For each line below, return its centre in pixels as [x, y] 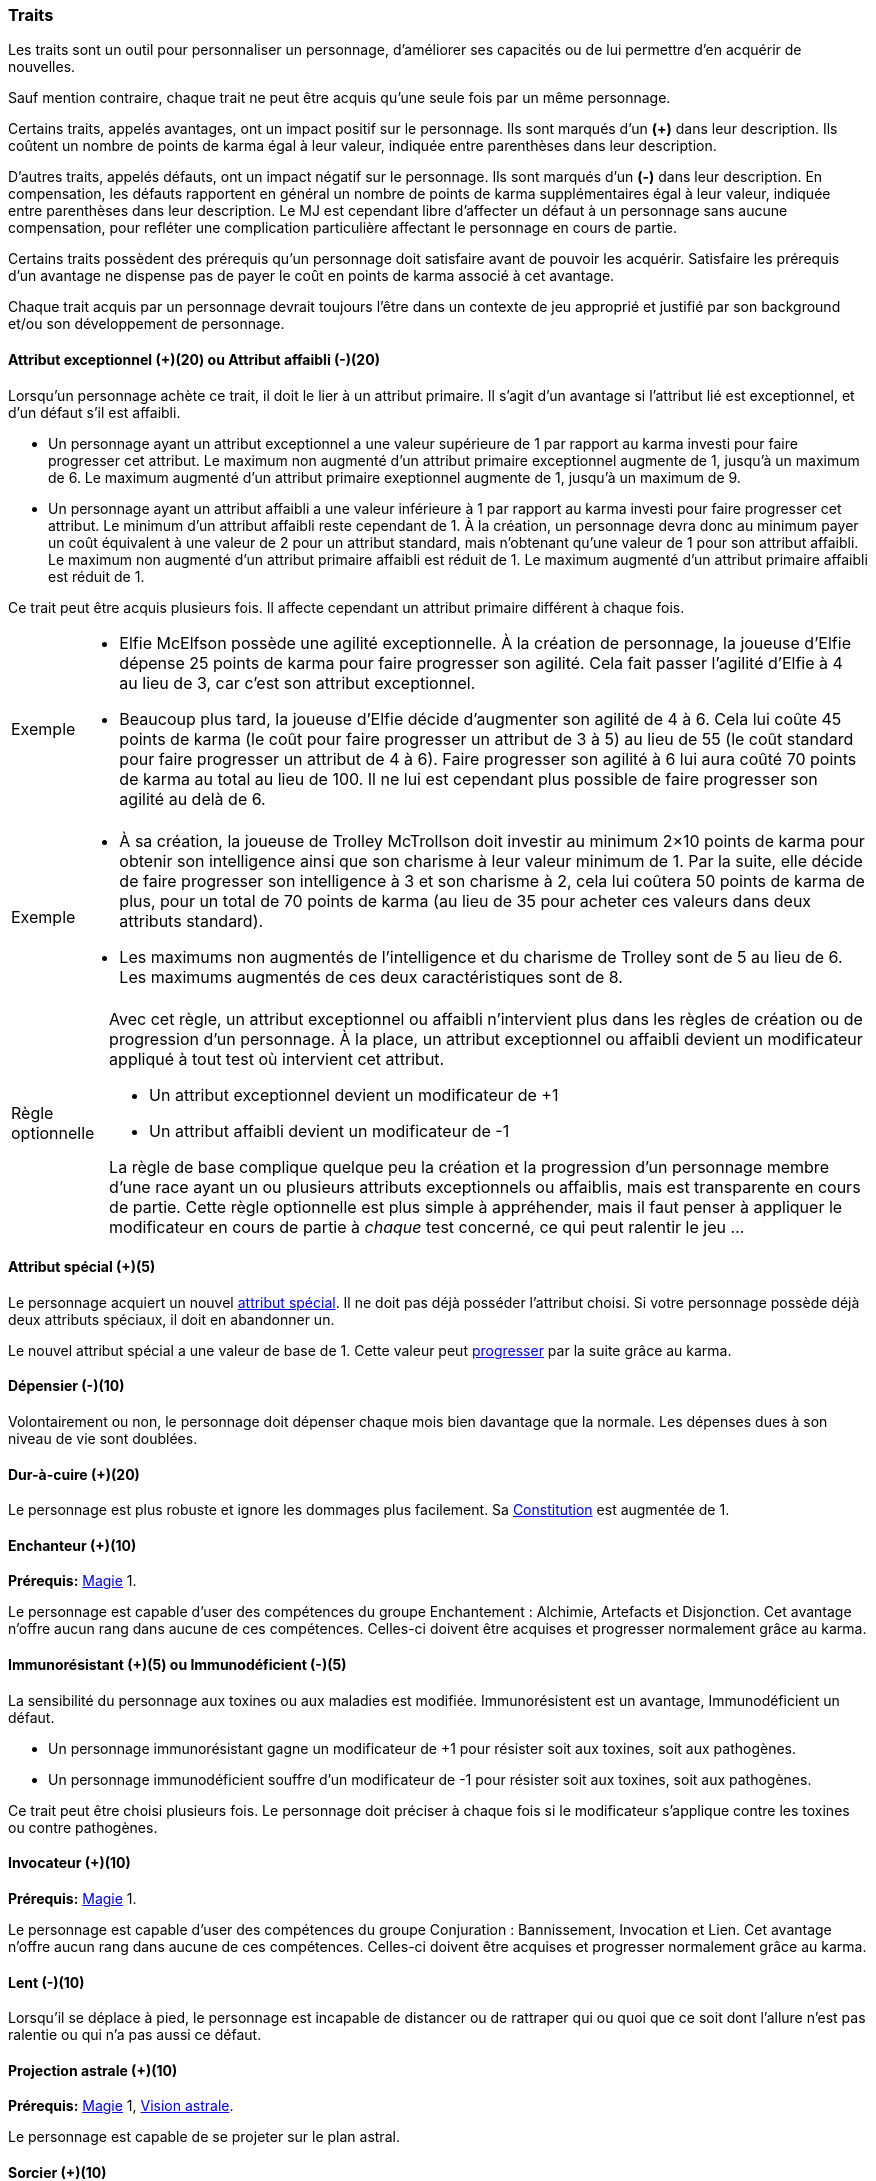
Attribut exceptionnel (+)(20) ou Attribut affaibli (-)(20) [194, 359]
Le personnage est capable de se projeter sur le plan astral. [204, 2137]
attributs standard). [191, 920]
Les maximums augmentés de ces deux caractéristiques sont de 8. [371, 976]
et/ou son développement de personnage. [146, 324]
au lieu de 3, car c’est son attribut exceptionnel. [297, 682]
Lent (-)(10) [46, 1982]
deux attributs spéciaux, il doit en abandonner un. [171, 1319]
